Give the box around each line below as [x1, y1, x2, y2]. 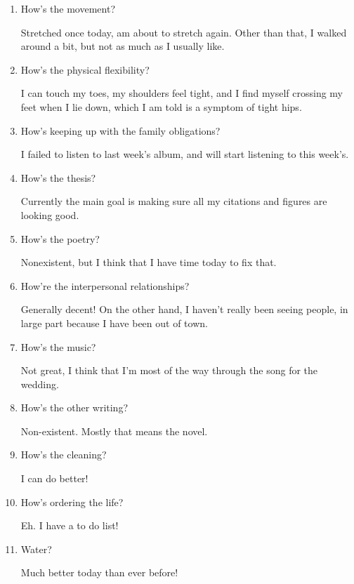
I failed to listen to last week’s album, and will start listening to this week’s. [20, 147, 349, 161]
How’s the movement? [20, 1, 116, 15]
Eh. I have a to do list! [20, 518, 119, 533]
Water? [20, 541, 52, 556]
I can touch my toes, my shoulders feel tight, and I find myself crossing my [20, 86, 343, 100]
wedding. [20, 376, 59, 391]
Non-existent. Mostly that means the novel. [20, 423, 208, 438]
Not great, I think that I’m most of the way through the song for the [20, 363, 318, 378]
